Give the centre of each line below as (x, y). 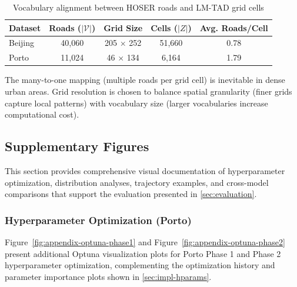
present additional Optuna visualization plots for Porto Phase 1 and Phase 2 (143, 253)
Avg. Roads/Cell (234, 27)
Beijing (21, 43)
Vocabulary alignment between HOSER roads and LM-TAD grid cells (138, 7)
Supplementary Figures (77, 146)
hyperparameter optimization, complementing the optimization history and (140, 265)
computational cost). (42, 114)
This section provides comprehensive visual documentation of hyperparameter (145, 170)
